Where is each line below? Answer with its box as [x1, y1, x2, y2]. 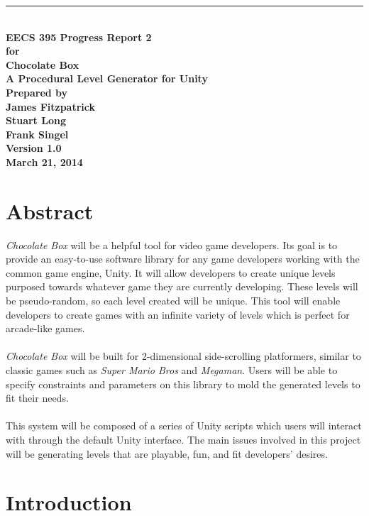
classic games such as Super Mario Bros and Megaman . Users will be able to [6, 363, 338, 377]
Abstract [6, 196, 94, 225]
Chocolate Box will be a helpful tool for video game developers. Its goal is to [6, 237, 338, 252]
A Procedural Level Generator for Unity [6, 71, 208, 86]
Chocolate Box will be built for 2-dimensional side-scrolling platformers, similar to [6, 348, 361, 363]
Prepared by [6, 84, 68, 99]
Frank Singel [6, 126, 69, 141]
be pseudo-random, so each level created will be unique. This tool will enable [6, 293, 341, 308]
